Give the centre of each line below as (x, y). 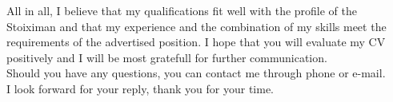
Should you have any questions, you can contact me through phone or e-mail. (196, 73)
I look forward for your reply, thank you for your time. (140, 88)
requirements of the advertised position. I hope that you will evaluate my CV (196, 42)
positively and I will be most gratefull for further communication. (167, 57)
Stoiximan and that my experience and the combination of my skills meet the (196, 26)
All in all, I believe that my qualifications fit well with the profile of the (182, 10)
